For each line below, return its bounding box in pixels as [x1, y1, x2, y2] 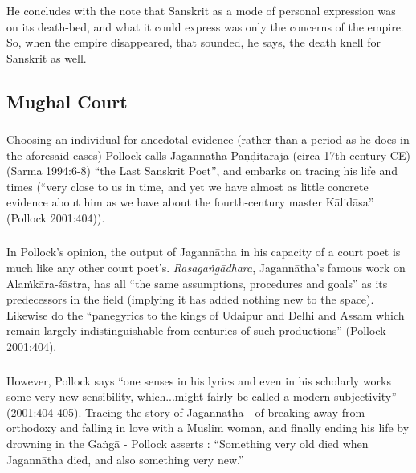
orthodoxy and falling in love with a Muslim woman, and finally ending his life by [6, 419, 410, 436]
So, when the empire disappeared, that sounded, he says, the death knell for [6, 34, 381, 51]
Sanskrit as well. [6, 49, 87, 66]
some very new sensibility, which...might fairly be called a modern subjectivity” [6, 388, 397, 405]
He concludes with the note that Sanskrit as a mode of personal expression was [6, 2, 396, 18]
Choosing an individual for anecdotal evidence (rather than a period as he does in [6, 131, 410, 147]
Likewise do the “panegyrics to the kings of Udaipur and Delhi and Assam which [6, 306, 405, 323]
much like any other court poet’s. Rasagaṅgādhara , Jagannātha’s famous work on [6, 259, 406, 276]
